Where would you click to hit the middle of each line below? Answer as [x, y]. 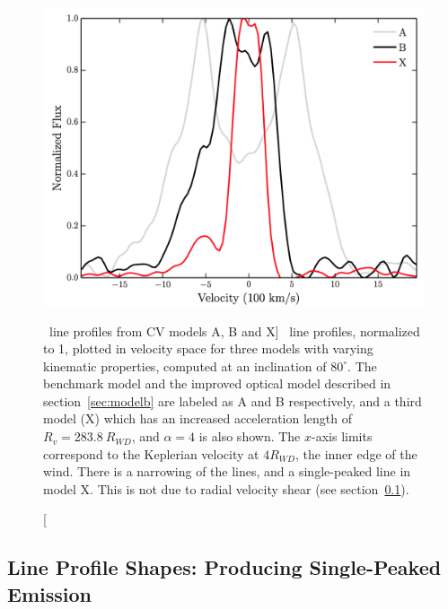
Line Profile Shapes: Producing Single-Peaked [224, 567]
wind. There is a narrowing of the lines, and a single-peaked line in [227, 471]
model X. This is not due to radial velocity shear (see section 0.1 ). [226, 488]
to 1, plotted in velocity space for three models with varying [208, 348]
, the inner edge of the [356, 453]
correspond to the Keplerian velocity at [151, 453]
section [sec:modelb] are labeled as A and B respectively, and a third [233, 400]
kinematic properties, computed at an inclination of [185, 365]
